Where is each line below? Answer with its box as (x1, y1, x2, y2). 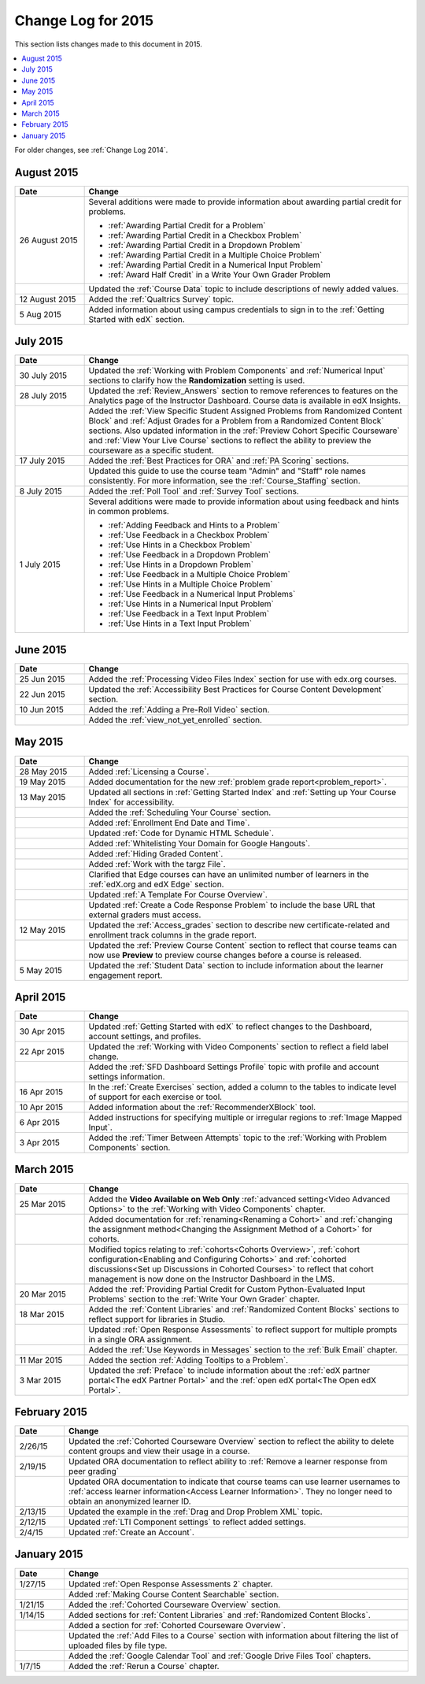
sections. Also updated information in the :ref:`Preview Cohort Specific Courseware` (88, 425, 401, 436)
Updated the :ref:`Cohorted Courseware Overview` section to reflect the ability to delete (68, 1436, 394, 1447)
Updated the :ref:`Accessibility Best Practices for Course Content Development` (88, 684, 385, 694)
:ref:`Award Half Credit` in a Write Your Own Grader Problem (108, 268, 331, 279)
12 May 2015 (19, 924, 66, 935)
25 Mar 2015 (19, 1198, 66, 1209)
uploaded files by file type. (68, 1640, 168, 1651)
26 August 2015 (19, 235, 78, 246)
